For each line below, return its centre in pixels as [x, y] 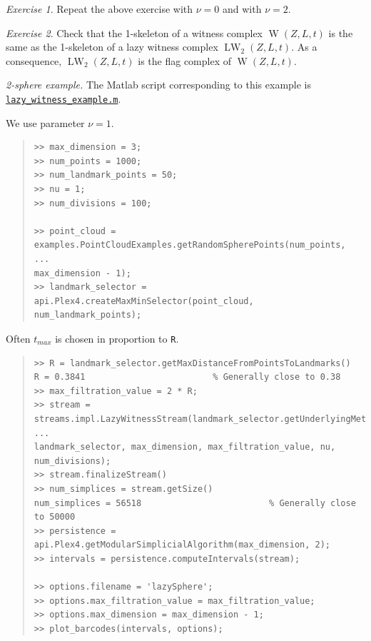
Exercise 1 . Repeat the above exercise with [100, 9]
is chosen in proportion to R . [117, 338]
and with [242, 9]
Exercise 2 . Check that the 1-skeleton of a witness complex [134, 32]
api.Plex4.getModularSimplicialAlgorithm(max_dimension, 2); [182, 545]
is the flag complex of [185, 60]
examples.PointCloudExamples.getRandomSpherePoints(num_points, [190, 245]
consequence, [34, 60]
